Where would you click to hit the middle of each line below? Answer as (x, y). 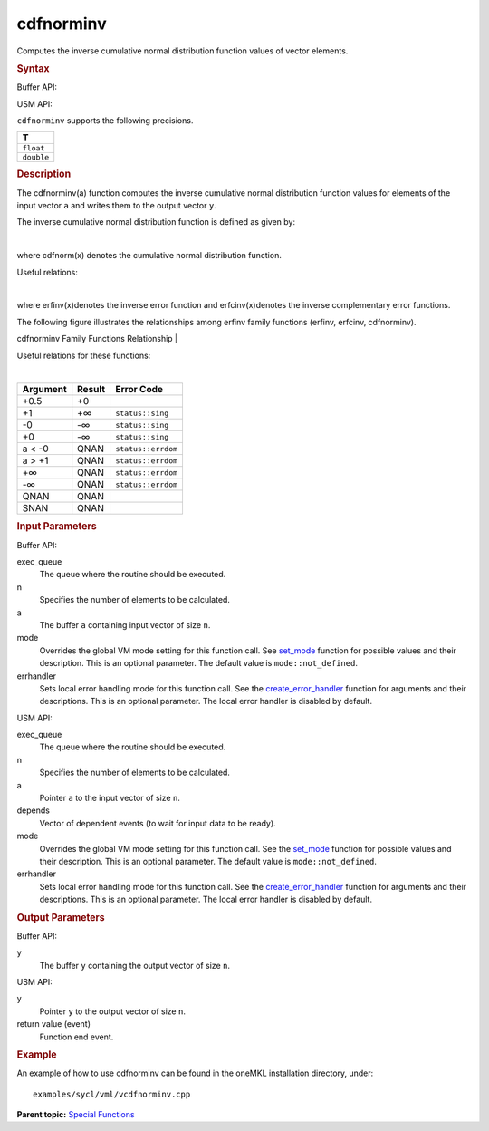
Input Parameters (57, 527)
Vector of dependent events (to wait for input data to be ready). (158, 823)
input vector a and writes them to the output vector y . (116, 206)
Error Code (139, 390)
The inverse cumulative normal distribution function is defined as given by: (156, 222)
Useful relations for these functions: (84, 355)
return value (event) (53, 1024)
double (36, 157)
